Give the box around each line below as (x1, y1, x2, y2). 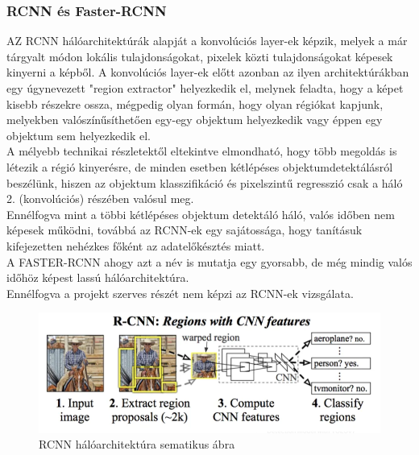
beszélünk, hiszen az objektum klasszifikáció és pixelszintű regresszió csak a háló (6, 174, 403, 191)
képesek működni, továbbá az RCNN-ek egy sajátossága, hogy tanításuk (6, 221, 363, 238)
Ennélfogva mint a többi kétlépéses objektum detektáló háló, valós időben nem (6, 205, 395, 222)
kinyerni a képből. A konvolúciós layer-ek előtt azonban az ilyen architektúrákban (6, 64, 409, 81)
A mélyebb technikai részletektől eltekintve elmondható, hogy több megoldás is (6, 143, 397, 159)
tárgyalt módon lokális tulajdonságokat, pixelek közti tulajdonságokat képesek (6, 48, 393, 64)
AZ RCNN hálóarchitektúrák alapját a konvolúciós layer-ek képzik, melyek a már (6, 32, 408, 49)
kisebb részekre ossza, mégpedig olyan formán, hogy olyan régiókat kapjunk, (6, 95, 384, 112)
